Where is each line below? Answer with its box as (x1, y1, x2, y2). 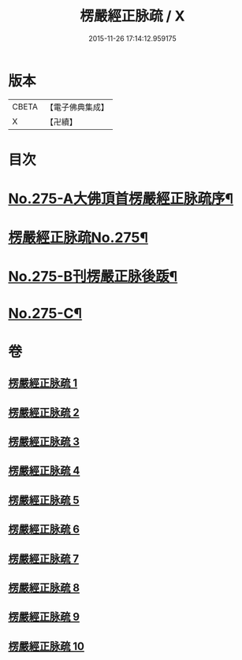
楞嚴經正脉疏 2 (8, 406, 80, 419)
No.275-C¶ (8, 304, 83, 322)
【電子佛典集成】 (45, 102, 109, 113)
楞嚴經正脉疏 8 (8, 580, 80, 595)
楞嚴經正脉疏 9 (8, 610, 80, 624)
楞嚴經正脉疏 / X (80, 7, 185, 25)
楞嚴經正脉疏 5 (8, 493, 80, 506)
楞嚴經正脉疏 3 (8, 435, 80, 448)
